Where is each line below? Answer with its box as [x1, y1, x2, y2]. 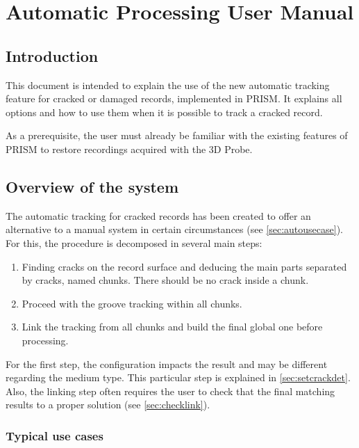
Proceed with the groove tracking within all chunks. [22, 296, 242, 310]
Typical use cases [6, 426, 103, 444]
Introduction [6, 45, 99, 66]
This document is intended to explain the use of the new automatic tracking [6, 77, 330, 92]
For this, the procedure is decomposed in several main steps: [6, 235, 262, 250]
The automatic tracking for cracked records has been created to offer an [6, 208, 311, 223]
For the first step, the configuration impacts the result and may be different [6, 356, 328, 371]
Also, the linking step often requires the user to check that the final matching [6, 383, 335, 398]
